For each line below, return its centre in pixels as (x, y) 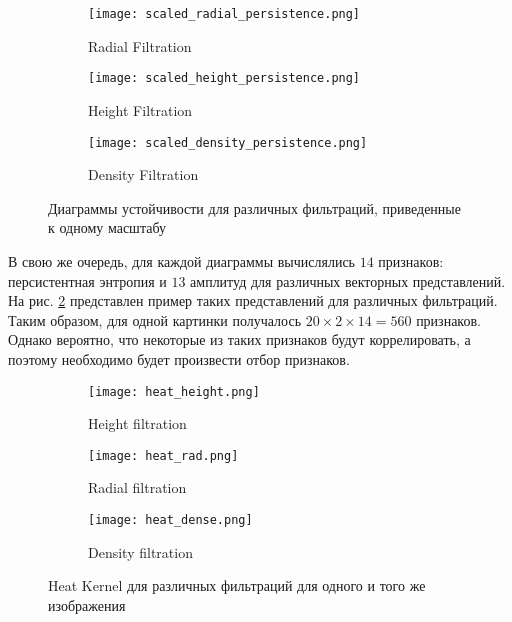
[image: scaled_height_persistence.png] (224, 78)
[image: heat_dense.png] (170, 520)
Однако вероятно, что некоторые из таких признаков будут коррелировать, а (239, 339)
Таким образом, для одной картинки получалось (155, 319)
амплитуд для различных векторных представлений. (348, 280)
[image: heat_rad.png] (163, 455)
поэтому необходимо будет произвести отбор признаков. (179, 358)
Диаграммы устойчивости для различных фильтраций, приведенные (254, 207)
